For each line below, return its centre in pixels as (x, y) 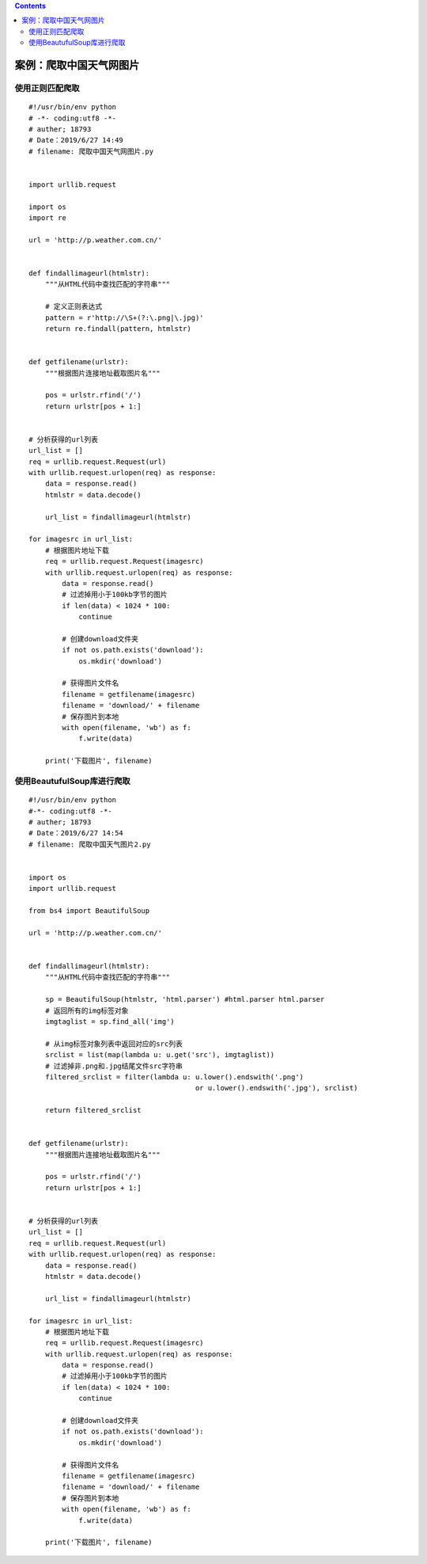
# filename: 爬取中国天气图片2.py (90, 844)
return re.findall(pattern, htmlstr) (118, 328)
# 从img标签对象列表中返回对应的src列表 (114, 1044)
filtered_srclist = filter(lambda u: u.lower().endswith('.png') (174, 1077)
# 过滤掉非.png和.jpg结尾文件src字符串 (114, 1066)
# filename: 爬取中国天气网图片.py (91, 151)
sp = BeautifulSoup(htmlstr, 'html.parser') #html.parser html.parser (185, 999)
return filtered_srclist (93, 1110)
